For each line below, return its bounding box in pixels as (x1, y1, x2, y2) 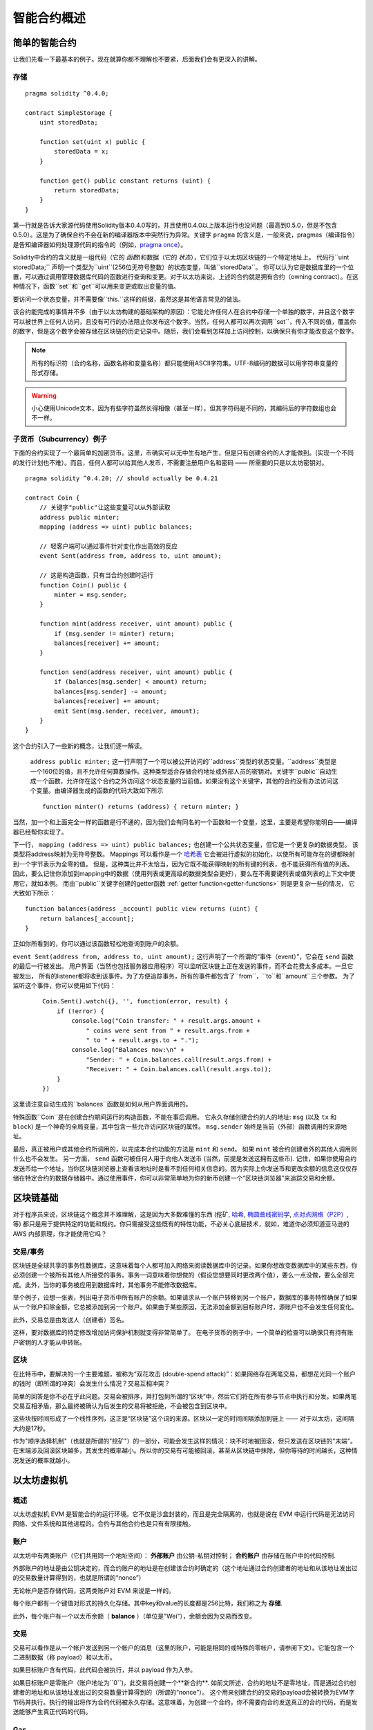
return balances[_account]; (39, 914, 135, 922)
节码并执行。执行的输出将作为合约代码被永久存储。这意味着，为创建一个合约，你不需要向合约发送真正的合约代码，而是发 (12, 1697, 358, 1706)
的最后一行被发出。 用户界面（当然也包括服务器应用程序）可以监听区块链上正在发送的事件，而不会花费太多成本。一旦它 (12, 962, 354, 970)
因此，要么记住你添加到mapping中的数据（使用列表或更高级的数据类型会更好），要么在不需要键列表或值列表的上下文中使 (12, 869, 356, 878)
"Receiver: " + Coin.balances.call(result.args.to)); (86, 1066, 272, 1073)
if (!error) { (56, 1007, 105, 1015)
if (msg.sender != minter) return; (54, 630, 175, 637)
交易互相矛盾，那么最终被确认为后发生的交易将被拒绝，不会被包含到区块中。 (12, 1401, 231, 1410)
